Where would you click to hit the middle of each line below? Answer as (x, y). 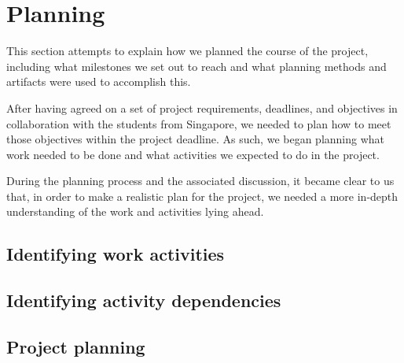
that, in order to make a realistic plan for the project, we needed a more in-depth (202, 196)
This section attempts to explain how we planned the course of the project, (187, 51)
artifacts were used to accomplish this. (99, 81)
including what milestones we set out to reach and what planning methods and (196, 66)
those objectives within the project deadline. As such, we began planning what (196, 139)
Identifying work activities (116, 254)
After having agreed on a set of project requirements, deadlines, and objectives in (202, 107)
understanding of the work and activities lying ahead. (135, 211)
